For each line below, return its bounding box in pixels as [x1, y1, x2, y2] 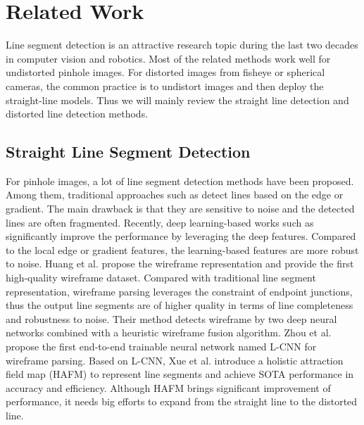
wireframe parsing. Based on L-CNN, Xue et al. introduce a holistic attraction [6, 353, 344, 367]
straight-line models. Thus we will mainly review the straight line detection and [6, 92, 349, 107]
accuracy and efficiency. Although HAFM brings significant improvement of [6, 380, 331, 395]
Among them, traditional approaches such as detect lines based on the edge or [6, 187, 344, 202]
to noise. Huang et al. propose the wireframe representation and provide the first [6, 256, 354, 271]
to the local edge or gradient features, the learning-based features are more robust [6, 242, 359, 257]
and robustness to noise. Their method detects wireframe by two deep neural [6, 311, 337, 326]
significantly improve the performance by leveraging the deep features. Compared [6, 229, 356, 243]
